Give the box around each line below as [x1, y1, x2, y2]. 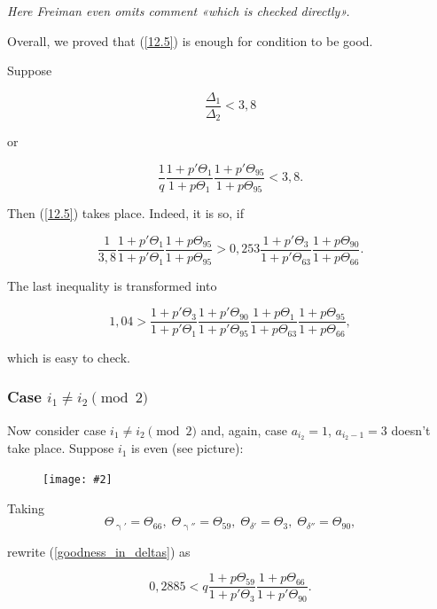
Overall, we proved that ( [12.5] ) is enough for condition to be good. [7, 31, 373, 50]
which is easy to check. [7, 347, 130, 366]
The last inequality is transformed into [7, 276, 217, 294]
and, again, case [200, 420, 288, 439]
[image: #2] [43, 472, 113, 486]
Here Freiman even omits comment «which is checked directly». [7, 2, 350, 20]
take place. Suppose [7, 439, 114, 457]
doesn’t [391, 420, 431, 439]
